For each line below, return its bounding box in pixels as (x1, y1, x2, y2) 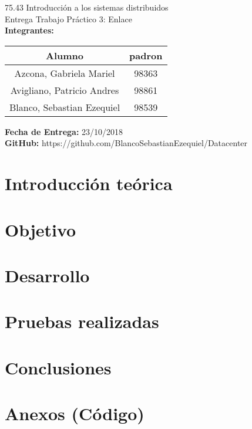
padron (129, 48, 163, 62)
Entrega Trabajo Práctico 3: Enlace (5, 12, 132, 25)
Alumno (46, 48, 84, 62)
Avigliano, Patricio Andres (10, 83, 119, 97)
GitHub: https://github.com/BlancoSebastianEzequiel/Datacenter (5, 137, 248, 149)
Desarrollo (5, 263, 90, 287)
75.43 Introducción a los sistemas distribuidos (5, 1, 169, 13)
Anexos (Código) (5, 401, 145, 425)
